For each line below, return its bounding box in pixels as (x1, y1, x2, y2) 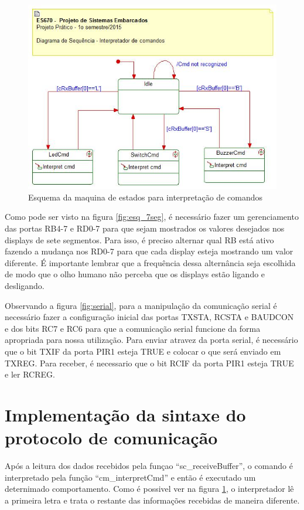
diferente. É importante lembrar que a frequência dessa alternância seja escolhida (5, 256, 296, 268)
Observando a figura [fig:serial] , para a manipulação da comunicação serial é (5, 299, 277, 311)
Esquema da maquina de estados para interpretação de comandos (28, 191, 262, 203)
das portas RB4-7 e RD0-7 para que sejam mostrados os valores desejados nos (5, 222, 285, 234)
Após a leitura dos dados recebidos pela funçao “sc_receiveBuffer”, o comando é (5, 460, 293, 472)
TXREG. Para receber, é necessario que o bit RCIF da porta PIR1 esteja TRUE (5, 356, 294, 369)
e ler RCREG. (5, 368, 55, 380)
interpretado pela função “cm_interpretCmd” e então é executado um (5, 471, 256, 483)
